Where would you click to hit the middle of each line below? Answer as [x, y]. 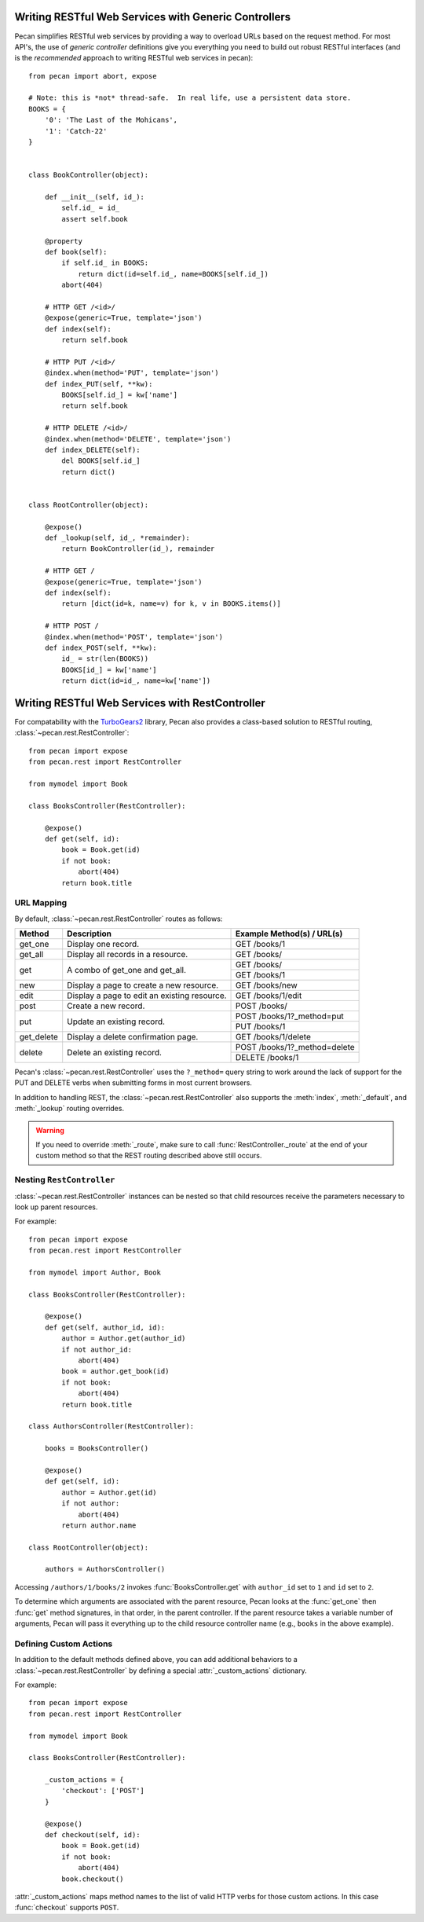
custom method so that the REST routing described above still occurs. [149, 1156]
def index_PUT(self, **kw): [99, 384]
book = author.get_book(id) [115, 1372]
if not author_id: [97, 1349]
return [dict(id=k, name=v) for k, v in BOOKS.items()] [172, 604]
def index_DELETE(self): [92, 449]
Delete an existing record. [115, 1052]
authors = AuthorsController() [105, 1569]
